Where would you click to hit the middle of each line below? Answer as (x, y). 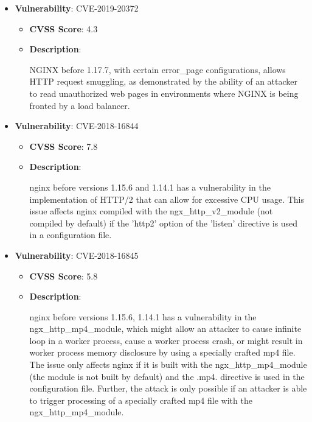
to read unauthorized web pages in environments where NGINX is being (164, 93)
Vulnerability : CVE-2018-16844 (77, 126)
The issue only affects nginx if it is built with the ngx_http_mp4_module (168, 364)
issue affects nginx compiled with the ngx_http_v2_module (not (151, 211)
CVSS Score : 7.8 (64, 146)
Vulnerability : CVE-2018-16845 (77, 255)
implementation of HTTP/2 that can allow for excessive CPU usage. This (167, 199)
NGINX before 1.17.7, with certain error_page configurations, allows (158, 69)
